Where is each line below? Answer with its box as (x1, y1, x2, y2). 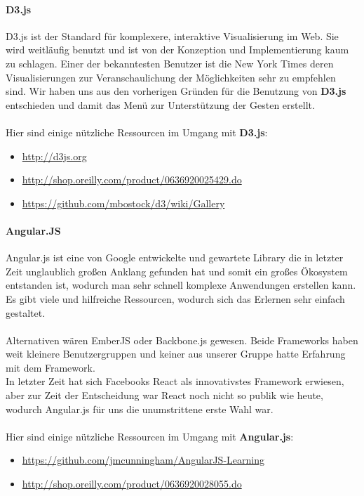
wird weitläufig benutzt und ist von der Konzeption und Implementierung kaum (6, 42, 349, 57)
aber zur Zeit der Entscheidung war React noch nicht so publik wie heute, (6, 388, 323, 403)
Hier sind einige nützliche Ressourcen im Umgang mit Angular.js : (6, 429, 294, 443)
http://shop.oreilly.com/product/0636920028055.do (22, 476, 242, 491)
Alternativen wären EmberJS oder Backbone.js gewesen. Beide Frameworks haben (6, 332, 358, 347)
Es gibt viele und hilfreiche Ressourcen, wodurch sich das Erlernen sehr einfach (6, 291, 345, 306)
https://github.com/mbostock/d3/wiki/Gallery (22, 195, 225, 210)
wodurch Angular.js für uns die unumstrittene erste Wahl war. (6, 401, 274, 416)
